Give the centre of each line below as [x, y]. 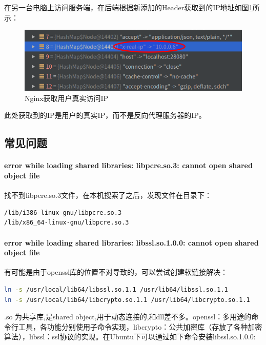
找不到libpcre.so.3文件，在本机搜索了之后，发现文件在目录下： [108, 195]
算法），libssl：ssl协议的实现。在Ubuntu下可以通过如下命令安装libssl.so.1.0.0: [130, 337]
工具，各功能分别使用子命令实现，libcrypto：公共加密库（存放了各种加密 [140, 326]
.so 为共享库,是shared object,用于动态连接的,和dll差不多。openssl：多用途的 [128, 317]
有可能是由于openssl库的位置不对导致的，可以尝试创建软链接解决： [116, 272]
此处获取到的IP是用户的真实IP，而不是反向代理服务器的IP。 [105, 115]
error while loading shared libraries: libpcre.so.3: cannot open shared [128, 165]
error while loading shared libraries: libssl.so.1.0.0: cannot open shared [131, 242]
